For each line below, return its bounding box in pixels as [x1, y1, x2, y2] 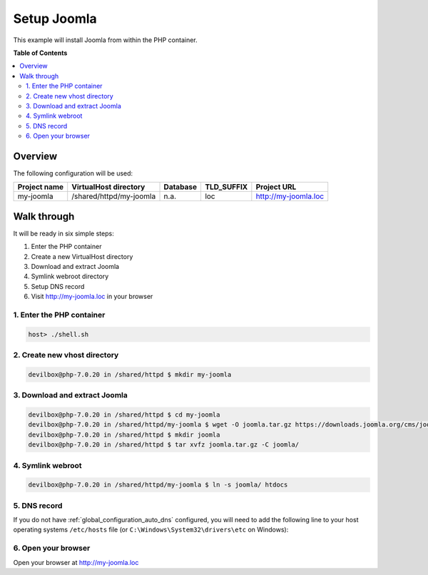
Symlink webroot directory [31, 272, 109, 281]
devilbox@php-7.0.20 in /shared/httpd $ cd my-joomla [28, 411, 220, 419]
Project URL [255, 182, 297, 192]
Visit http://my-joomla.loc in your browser [31, 292, 153, 301]
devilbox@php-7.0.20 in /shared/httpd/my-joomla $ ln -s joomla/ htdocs [28, 481, 288, 489]
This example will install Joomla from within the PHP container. [13, 36, 198, 44]
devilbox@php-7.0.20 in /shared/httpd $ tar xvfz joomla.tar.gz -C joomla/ [28, 441, 300, 449]
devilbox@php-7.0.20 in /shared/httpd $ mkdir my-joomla [28, 370, 232, 378]
